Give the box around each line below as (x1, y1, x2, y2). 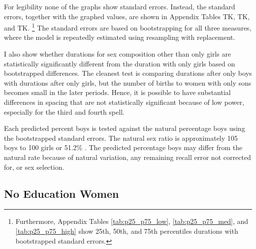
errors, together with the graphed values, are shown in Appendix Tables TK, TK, (4, 11, 250, 21)
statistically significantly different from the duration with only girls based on (4, 58, 235, 68)
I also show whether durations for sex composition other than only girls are (4, 49, 231, 59)
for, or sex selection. (4, 161, 64, 172)
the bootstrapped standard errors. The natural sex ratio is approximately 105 (4, 132, 238, 143)
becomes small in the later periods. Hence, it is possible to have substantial (4, 87, 231, 97)
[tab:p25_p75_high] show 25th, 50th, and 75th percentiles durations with (15, 225, 238, 236)
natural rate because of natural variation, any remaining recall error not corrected (4, 152, 251, 162)
